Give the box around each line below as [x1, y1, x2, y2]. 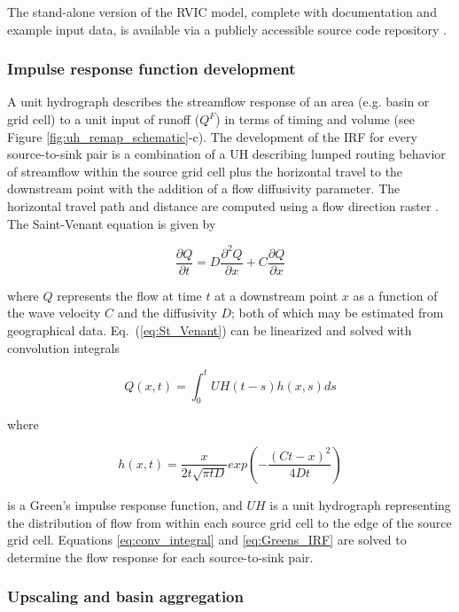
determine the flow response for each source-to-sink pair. [7, 547, 314, 566]
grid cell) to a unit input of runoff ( [7, 110, 200, 128]
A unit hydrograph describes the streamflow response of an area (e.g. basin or [7, 92, 430, 111]
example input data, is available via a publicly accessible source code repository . [7, 20, 447, 38]
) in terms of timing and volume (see [215, 110, 415, 128]
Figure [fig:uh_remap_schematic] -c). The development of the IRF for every [7, 127, 417, 145]
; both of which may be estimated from [231, 303, 444, 322]
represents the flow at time [57, 286, 202, 304]
